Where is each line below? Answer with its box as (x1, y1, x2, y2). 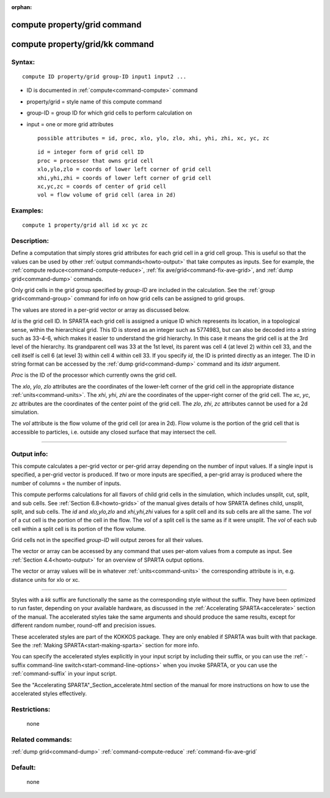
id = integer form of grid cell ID (37, 149, 144, 156)
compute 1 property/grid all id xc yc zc (22, 222, 148, 229)
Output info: (11, 450, 48, 458)
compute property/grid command (11, 19, 142, 30)
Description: (11, 236, 49, 245)
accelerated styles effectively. (11, 690, 87, 697)
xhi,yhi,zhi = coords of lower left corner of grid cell (37, 175, 212, 181)
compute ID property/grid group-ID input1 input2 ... (22, 73, 186, 80)
